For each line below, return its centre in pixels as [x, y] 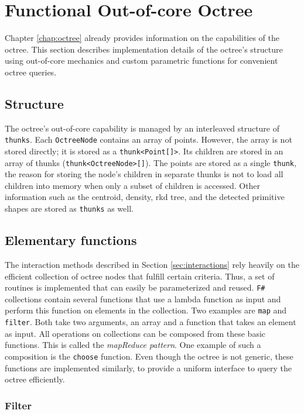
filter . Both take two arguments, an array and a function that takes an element [151, 322]
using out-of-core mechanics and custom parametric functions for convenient [141, 61]
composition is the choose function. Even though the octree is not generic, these [149, 356]
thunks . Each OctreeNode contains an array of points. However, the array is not [148, 139]
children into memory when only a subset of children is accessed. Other [133, 185]
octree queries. [31, 72]
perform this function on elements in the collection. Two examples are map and [146, 310]
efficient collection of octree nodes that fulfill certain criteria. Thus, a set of [140, 276]
